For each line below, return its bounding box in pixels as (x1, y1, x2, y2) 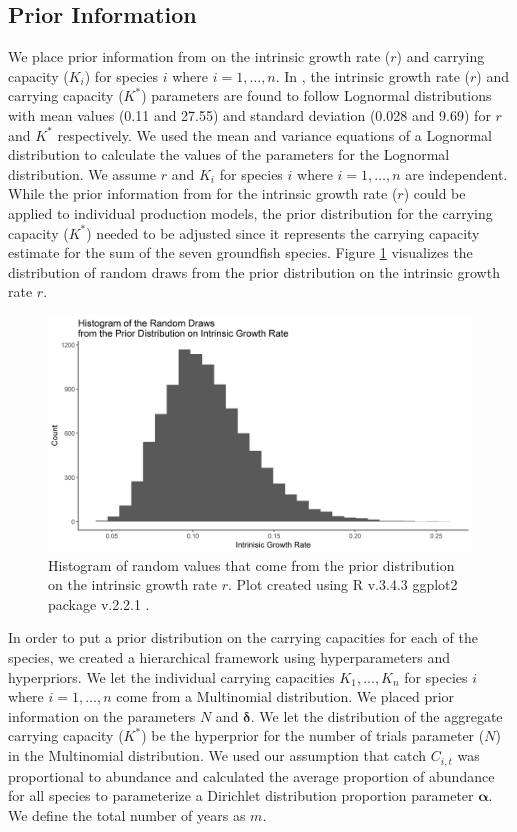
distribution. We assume (8, 163, 157, 184)
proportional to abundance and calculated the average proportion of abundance (8, 765, 495, 786)
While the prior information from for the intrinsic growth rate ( (8, 183, 398, 204)
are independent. (405, 163, 508, 184)
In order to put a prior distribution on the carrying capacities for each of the (8, 627, 478, 648)
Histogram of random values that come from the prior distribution (48, 554, 455, 575)
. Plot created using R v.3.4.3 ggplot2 (227, 574, 458, 595)
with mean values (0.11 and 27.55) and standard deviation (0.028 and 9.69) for (8, 104, 491, 125)
